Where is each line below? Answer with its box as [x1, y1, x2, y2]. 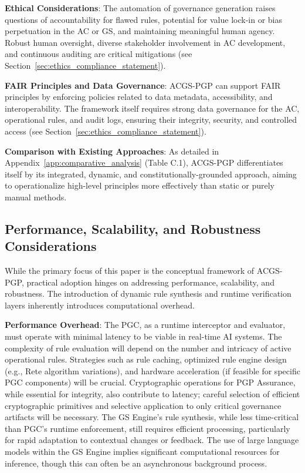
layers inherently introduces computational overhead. [5, 298, 195, 311]
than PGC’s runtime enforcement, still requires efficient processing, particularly [5, 422, 290, 434]
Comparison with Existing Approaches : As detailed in [5, 145, 219, 157]
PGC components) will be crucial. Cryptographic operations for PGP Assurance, [5, 376, 296, 388]
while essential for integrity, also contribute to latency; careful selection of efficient [5, 388, 300, 400]
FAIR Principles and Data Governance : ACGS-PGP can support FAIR [5, 79, 281, 91]
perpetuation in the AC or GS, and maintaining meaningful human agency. [5, 25, 275, 37]
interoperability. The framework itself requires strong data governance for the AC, [5, 102, 300, 114]
